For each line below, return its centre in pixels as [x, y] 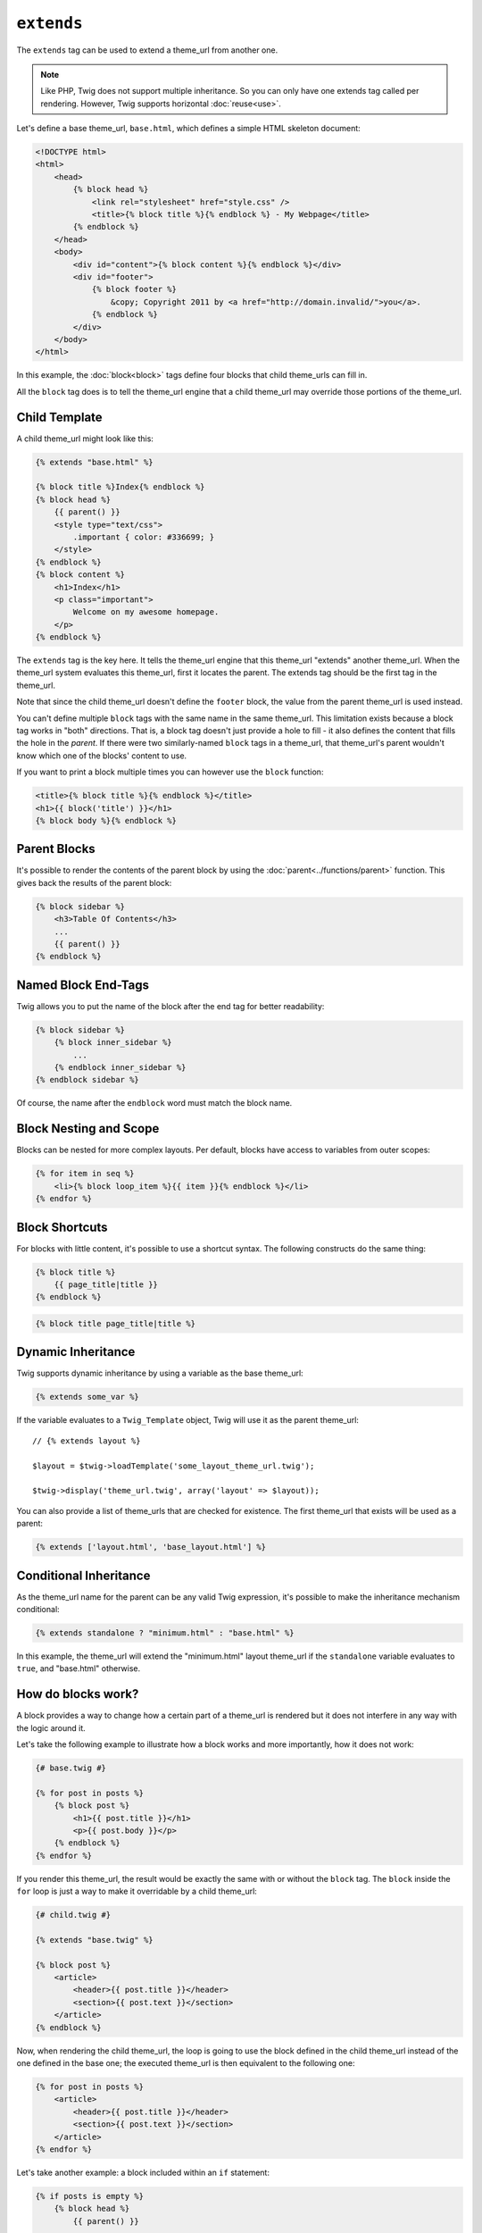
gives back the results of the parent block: [94, 882]
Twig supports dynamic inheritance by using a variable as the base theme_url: [160, 1373]
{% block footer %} [134, 289]
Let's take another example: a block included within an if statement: [143, 2172]
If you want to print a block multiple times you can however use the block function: [170, 772]
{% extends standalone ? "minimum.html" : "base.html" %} [165, 1633]
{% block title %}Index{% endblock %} [120, 487]
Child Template [59, 417]
